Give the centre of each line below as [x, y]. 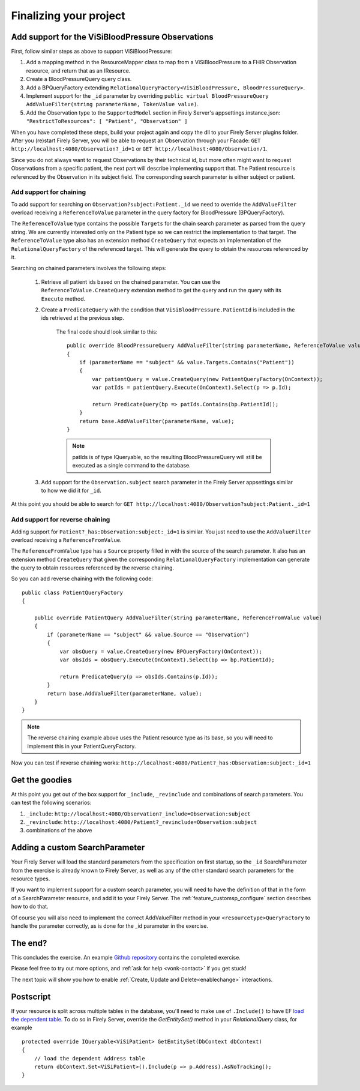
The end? [29, 943]
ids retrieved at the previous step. [82, 318]
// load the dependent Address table [89, 1058]
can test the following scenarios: [51, 803]
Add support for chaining [49, 192]
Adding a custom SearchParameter [78, 848]
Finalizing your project [68, 16]
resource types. [31, 879]
